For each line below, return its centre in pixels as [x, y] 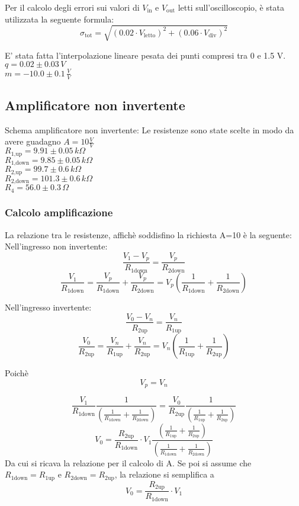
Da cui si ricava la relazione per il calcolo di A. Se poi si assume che [128, 462]
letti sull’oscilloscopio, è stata [231, 7]
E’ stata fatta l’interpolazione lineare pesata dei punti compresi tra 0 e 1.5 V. [145, 55]
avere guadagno [33, 141]
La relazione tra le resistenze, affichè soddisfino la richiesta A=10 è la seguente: [148, 234]
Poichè [17, 373]
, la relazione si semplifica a [164, 474]
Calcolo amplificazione [59, 212]
